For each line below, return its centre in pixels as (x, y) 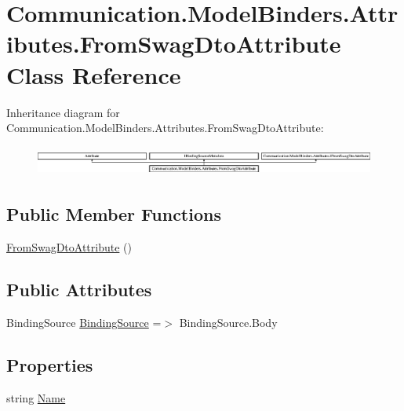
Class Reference (94, 74)
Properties (50, 364)
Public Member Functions (114, 214)
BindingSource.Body (228, 322)
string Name (36, 397)
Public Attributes (79, 289)
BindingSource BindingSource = (84, 322)
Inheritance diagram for (63, 112)
